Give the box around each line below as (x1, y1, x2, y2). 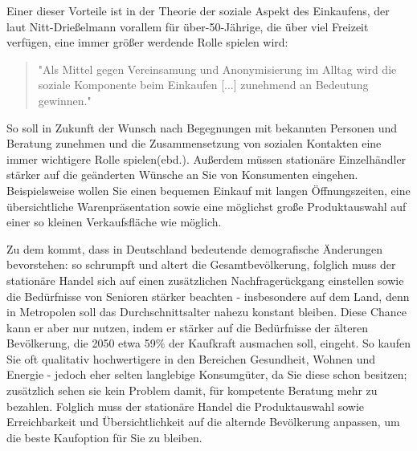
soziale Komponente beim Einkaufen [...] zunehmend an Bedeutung (38, 76, 369, 93)
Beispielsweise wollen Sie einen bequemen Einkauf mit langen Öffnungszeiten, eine (6, 181, 411, 198)
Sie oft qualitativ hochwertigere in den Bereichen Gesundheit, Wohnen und (6, 350, 376, 367)
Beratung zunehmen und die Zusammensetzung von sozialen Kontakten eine (6, 135, 382, 152)
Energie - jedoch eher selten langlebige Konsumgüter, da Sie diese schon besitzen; (6, 366, 407, 383)
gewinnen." (38, 91, 92, 108)
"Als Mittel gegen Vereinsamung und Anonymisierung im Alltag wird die (38, 60, 397, 77)
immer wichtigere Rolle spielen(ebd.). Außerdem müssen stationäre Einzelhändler (6, 150, 407, 167)
